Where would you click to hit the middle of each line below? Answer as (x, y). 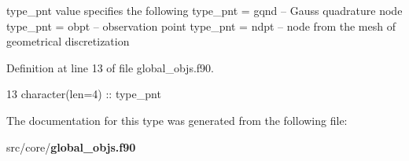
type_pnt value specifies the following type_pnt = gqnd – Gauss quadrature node (204, 10)
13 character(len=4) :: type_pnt (84, 94)
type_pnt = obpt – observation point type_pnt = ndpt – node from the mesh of (201, 26)
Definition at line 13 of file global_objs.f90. (110, 67)
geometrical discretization (68, 41)
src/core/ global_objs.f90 (71, 146)
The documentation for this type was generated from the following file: (177, 120)
